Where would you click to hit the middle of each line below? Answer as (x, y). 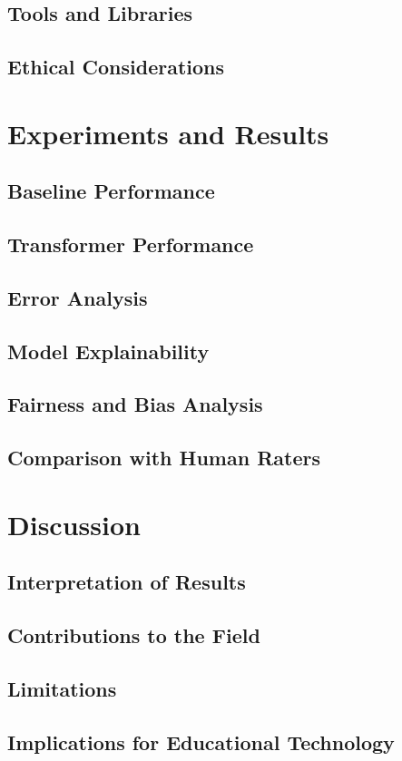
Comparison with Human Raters (164, 458)
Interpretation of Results (127, 582)
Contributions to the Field (134, 635)
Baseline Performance (111, 191)
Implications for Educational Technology (201, 741)
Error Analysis (78, 297)
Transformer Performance (131, 244)
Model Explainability (108, 351)
